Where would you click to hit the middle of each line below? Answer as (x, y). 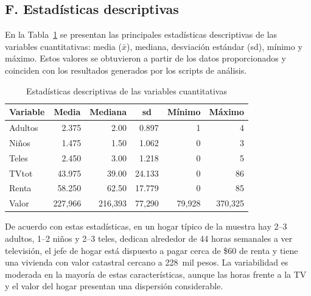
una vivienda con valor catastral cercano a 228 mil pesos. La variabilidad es (147, 262)
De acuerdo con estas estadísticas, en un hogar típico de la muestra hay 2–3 (146, 226)
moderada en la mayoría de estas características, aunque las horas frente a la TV (156, 274)
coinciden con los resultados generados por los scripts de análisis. (126, 70)
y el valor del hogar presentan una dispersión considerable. (114, 286)
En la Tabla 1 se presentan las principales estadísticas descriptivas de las (141, 34)
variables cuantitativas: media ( (63, 46)
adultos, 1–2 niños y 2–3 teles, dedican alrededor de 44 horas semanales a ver (149, 238)
